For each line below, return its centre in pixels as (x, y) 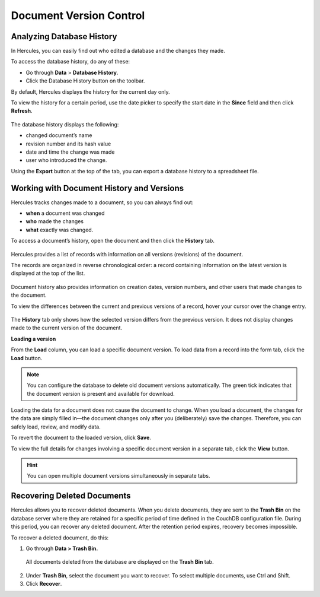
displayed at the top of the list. (48, 274)
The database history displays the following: (65, 124)
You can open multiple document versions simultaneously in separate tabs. (119, 476)
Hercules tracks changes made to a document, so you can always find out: (102, 202)
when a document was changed (65, 213)
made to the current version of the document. (67, 328)
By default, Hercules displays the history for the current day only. (90, 91)
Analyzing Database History (64, 36)
